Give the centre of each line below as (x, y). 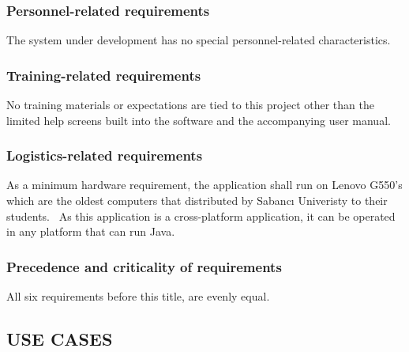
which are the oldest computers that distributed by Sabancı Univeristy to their (197, 201)
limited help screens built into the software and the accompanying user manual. (199, 120)
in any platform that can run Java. (91, 231)
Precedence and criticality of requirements (144, 266)
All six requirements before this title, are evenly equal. (138, 296)
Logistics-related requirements (105, 155)
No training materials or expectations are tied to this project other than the (190, 105)
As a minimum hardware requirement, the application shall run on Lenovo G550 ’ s (204, 185)
